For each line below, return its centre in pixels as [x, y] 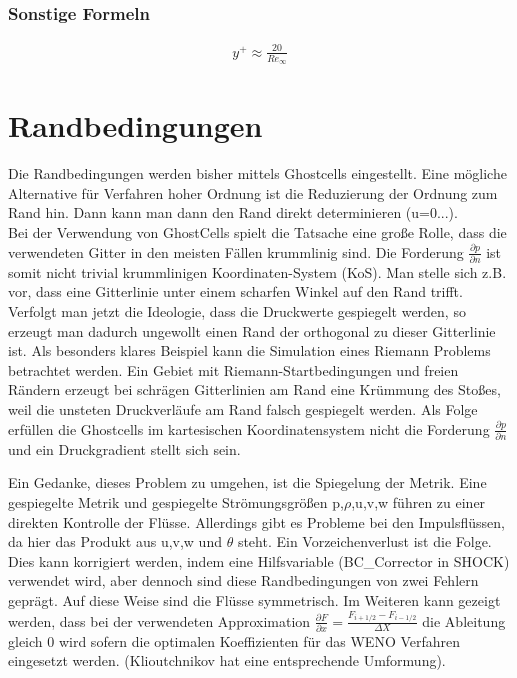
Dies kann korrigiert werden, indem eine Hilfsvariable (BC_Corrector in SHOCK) [259, 560]
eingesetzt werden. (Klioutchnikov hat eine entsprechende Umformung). [227, 660]
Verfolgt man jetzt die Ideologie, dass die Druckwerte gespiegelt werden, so [237, 311]
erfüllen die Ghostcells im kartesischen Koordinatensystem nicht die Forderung [249, 428]
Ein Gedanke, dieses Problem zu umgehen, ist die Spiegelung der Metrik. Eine [247, 482]
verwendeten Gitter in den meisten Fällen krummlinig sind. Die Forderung [236, 251]
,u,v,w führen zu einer [418, 502]
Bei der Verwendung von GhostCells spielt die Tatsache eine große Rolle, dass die [257, 231]
